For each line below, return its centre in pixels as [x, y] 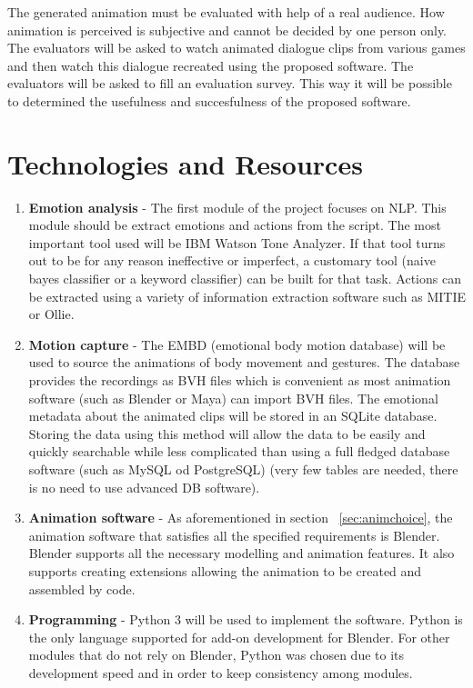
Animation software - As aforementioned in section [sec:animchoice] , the [241, 518]
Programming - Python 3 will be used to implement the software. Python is [246, 619]
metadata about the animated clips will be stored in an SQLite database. [233, 416]
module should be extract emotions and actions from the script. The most [235, 225]
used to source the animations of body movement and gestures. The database [244, 362]
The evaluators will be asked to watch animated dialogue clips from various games [236, 48]
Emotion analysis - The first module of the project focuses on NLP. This [237, 207]
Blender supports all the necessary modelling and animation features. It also [242, 553]
